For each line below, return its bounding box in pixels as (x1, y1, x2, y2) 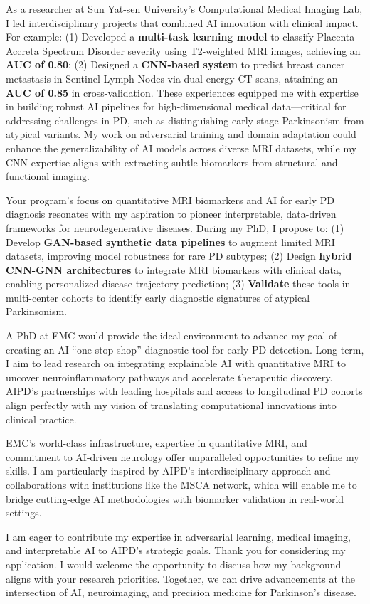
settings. (6, 505, 42, 520)
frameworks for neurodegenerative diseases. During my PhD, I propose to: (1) (6, 220, 344, 235)
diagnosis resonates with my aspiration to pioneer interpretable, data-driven (6, 206, 337, 221)
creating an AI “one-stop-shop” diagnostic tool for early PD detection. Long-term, (6, 341, 364, 356)
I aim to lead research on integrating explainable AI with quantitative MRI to (6, 356, 346, 371)
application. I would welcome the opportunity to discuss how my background (6, 556, 342, 571)
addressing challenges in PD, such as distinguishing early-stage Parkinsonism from (6, 112, 364, 127)
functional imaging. (6, 169, 90, 184)
